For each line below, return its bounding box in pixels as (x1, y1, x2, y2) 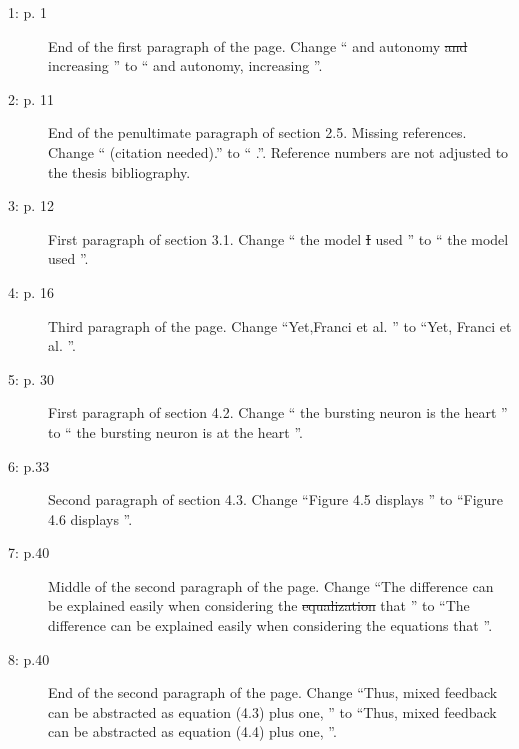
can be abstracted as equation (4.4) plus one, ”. (48, 721, 337, 742)
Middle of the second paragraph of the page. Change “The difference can (48, 575, 494, 596)
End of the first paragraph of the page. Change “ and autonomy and (48, 35, 468, 56)
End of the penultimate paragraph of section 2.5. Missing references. (48, 122, 467, 143)
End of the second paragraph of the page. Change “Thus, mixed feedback (48, 682, 498, 703)
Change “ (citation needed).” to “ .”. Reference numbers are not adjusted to (48, 141, 509, 162)
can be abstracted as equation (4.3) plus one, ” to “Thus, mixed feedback (48, 701, 497, 722)
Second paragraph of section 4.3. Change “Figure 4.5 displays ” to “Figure (48, 489, 504, 510)
